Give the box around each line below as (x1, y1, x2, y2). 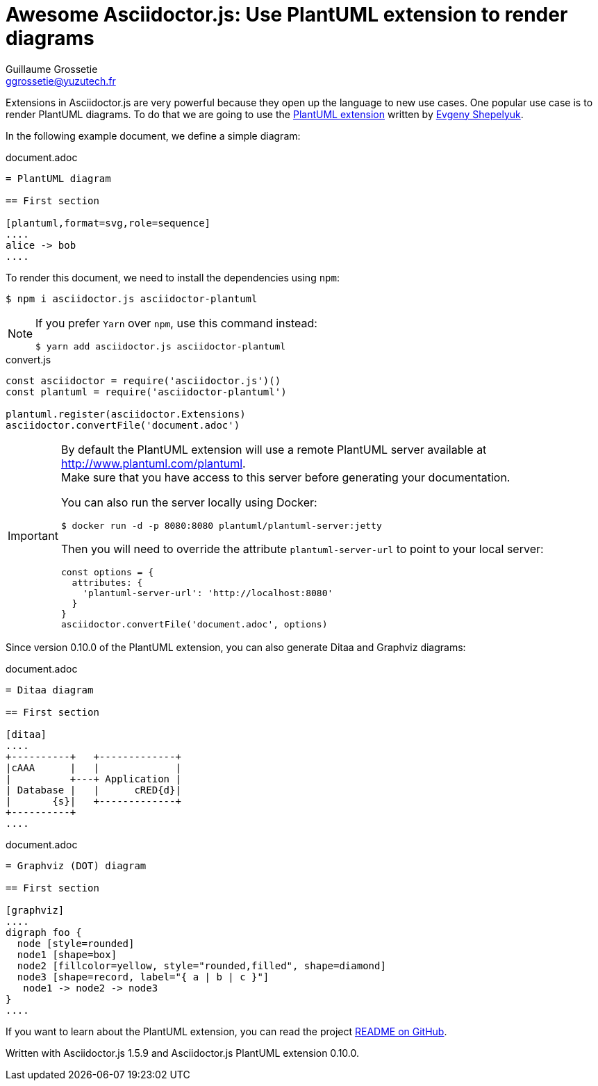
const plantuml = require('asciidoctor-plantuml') (6, 386, 287, 397)
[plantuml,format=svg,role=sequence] (6, 217, 211, 229)
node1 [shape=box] (17, 948, 117, 960)
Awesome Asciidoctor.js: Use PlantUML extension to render (6, 3, 568, 26)
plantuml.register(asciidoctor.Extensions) (6, 408, 246, 420)
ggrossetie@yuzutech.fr (6, 74, 116, 87)
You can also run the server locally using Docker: (60, 495, 317, 509)
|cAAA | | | (6, 762, 181, 773)
